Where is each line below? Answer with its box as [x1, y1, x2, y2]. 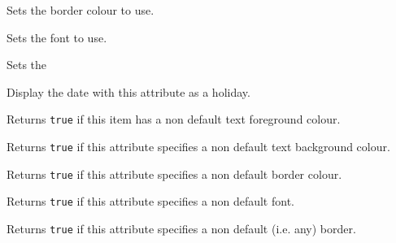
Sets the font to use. [7, 28, 107, 46]
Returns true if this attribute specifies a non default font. [7, 193, 294, 210]
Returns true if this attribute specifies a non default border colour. [7, 165, 342, 182]
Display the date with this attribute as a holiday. [7, 83, 250, 100]
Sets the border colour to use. [7, 2, 154, 18]
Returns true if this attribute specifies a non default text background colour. [7, 138, 390, 155]
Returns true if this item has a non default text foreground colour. [7, 111, 341, 128]
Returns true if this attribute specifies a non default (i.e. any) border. [7, 220, 356, 236]
